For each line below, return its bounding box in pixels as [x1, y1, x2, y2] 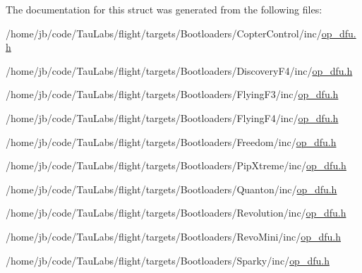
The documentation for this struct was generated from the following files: [6, 2, 322, 16]
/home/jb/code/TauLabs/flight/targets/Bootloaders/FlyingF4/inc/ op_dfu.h [6, 110, 339, 125]
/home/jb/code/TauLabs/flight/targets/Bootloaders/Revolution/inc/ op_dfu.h [6, 205, 346, 220]
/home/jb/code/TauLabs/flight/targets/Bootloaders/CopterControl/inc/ [6, 25, 322, 40]
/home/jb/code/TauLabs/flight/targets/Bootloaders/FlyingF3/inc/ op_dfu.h [6, 87, 339, 102]
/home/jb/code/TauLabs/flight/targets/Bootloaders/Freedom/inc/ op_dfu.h [6, 134, 337, 149]
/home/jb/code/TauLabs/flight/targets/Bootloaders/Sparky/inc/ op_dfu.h [6, 253, 330, 267]
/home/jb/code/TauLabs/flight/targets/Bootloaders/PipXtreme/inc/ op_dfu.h [6, 158, 346, 173]
